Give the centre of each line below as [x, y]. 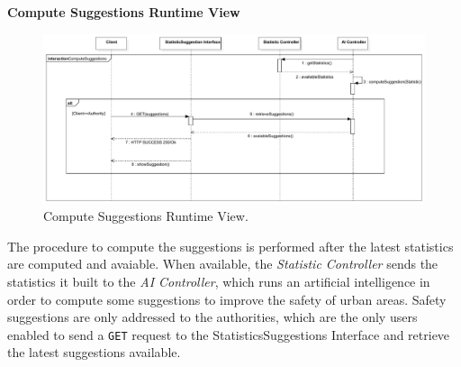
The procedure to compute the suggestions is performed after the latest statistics [230, 246]
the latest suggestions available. [94, 352]
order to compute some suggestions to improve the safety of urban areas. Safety [227, 299]
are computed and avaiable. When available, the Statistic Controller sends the [223, 264]
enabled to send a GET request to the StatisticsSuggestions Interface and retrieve [229, 334]
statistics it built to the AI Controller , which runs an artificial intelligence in [219, 281]
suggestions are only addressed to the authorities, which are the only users [212, 317]
